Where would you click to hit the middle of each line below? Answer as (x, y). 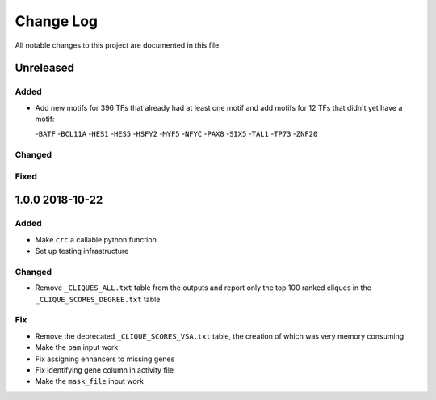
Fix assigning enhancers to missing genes (105, 359)
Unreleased (45, 68)
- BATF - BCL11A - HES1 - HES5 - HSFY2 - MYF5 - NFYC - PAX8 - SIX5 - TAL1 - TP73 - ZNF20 (176, 134)
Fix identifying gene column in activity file (104, 370)
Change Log (57, 21)
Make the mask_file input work (90, 381)
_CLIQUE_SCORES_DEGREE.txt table (98, 299)
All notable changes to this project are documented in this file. (118, 45)
